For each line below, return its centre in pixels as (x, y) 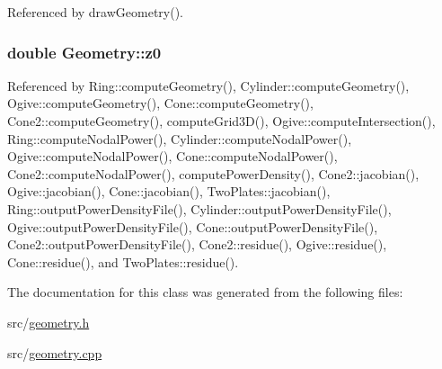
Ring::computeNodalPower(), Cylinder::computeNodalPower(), (180, 138)
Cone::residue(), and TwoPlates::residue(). (123, 261)
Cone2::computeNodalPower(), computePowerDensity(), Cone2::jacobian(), (213, 173)
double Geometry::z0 (84, 52)
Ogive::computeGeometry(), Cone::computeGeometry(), (160, 103)
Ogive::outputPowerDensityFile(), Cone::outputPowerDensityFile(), (193, 226)
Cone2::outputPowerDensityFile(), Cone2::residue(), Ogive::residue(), (197, 244)
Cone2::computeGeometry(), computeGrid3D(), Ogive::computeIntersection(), (221, 121)
